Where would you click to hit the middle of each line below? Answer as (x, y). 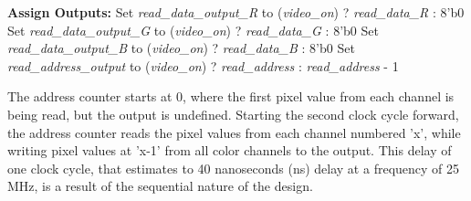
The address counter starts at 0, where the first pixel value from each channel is (231, 96)
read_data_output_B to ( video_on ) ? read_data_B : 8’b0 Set (181, 48)
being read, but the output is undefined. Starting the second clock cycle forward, (233, 114)
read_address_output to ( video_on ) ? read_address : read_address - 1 (203, 65)
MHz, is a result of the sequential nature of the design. (160, 186)
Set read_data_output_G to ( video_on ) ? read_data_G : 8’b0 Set (193, 30)
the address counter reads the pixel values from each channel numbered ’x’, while (234, 132)
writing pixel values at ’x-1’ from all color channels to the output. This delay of (230, 150)
